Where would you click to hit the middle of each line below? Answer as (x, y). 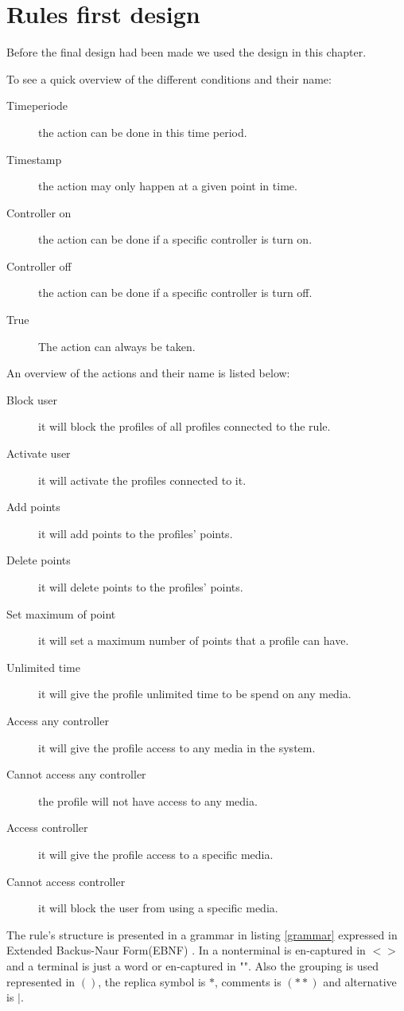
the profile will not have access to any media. (148, 800)
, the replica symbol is (152, 981)
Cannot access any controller (76, 774)
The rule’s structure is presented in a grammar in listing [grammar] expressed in (202, 934)
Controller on (39, 212)
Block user (32, 399)
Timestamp (34, 159)
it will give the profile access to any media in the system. (177, 747)
